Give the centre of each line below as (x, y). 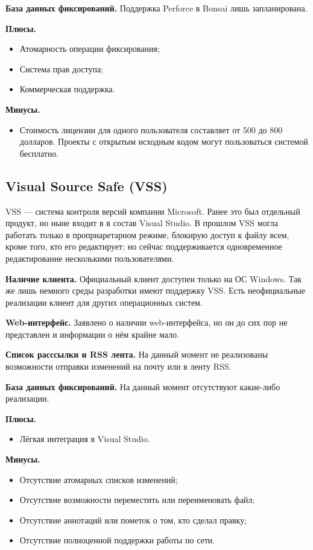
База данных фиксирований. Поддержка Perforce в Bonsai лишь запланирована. (156, 8)
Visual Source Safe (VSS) (87, 185)
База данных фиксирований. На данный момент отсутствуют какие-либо (143, 386)
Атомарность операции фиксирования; (90, 49)
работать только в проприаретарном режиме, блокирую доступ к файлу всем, (147, 234)
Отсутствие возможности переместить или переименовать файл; (137, 500)
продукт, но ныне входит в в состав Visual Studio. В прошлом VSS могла (142, 223)
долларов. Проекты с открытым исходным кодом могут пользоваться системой (164, 141)
